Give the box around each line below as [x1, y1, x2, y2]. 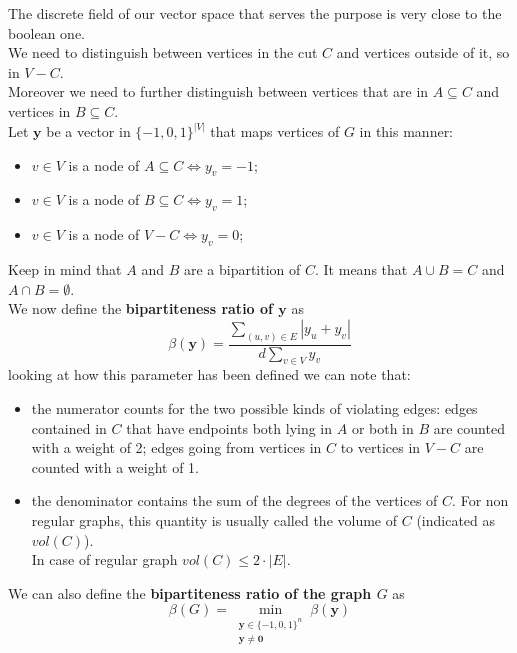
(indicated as [416, 510, 496, 531]
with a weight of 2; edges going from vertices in [31, 437, 322, 458]
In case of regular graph [31, 549, 178, 570]
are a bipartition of [183, 258, 301, 279]
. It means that [315, 258, 408, 279]
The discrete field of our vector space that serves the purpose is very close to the [8, 3, 502, 23]
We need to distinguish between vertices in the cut [8, 42, 318, 63]
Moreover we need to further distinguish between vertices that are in [8, 81, 429, 102]
